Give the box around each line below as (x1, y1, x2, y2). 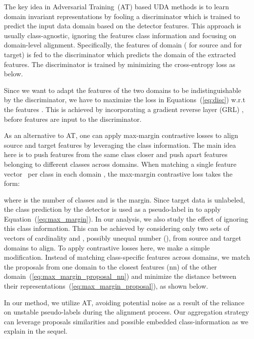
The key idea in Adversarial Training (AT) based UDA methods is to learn (4, 1, 229, 11)
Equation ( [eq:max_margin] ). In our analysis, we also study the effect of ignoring (4, 213, 248, 224)
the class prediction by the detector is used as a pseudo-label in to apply (4, 204, 221, 214)
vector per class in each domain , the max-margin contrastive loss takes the (4, 168, 233, 179)
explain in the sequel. (4, 326, 67, 336)
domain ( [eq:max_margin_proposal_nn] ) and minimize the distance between (4, 271, 236, 281)
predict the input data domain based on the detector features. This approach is (4, 21, 241, 31)
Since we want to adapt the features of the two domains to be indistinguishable (4, 85, 241, 95)
